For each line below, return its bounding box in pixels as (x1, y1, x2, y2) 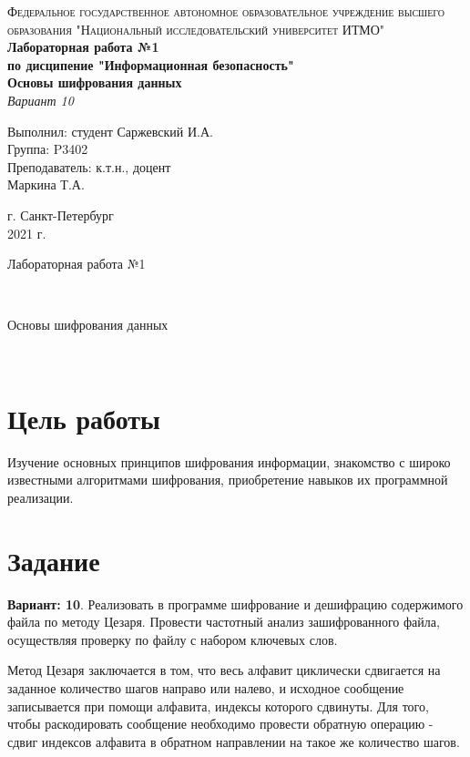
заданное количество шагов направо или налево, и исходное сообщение (7, 678, 404, 697)
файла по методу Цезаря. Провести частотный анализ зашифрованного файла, (7, 612, 440, 631)
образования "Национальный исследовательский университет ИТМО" (7, 19, 385, 38)
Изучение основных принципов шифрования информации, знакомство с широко (7, 452, 451, 471)
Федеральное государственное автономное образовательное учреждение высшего (7, 2, 445, 20)
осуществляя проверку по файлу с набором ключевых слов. (7, 629, 338, 649)
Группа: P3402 (7, 139, 88, 159)
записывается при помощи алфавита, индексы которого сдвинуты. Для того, (7, 696, 429, 715)
